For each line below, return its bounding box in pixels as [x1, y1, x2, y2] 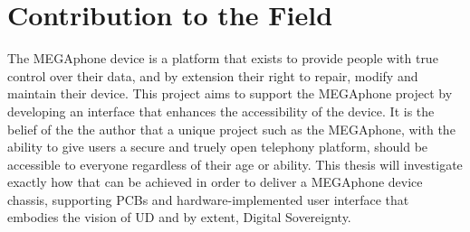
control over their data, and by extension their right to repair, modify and [7, 66, 418, 85]
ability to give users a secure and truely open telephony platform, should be [7, 137, 428, 156]
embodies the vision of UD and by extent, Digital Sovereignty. [7, 208, 351, 227]
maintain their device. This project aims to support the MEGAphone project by [7, 84, 453, 103]
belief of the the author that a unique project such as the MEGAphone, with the [7, 119, 456, 138]
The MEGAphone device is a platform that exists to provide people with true [7, 49, 438, 68]
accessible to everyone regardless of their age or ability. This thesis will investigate [7, 154, 463, 173]
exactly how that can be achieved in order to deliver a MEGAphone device [7, 172, 423, 191]
